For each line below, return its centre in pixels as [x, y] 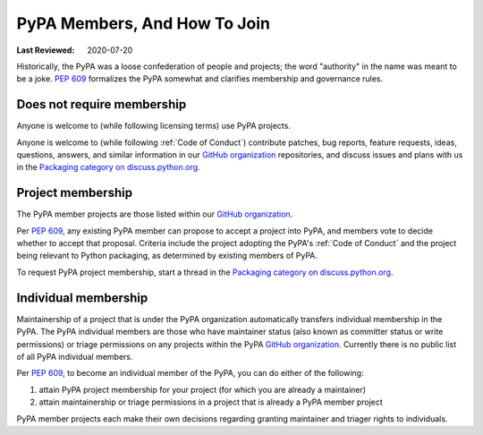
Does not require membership [102, 104]
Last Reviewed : [46, 50]
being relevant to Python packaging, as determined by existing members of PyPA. [167, 256]
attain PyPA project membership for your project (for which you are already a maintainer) [203, 389]
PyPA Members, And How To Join [143, 23]
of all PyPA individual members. [75, 356]
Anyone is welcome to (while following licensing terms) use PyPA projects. [153, 126]
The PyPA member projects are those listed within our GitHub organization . [155, 214]
